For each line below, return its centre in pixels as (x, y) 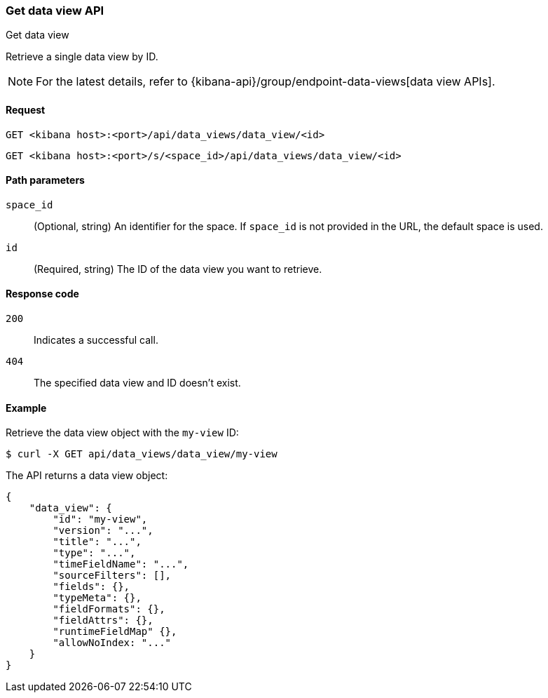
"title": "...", (97, 542)
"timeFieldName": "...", (121, 564)
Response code (42, 294)
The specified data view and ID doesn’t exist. (137, 383)
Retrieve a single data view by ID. (82, 57)
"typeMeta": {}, (97, 598)
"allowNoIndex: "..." (112, 643)
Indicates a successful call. (96, 340)
